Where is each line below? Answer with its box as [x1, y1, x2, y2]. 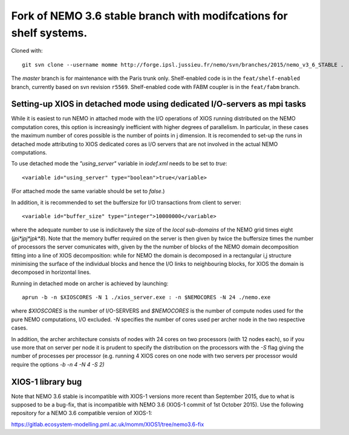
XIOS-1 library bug [11, 376, 82, 387]
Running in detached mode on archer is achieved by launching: [11, 279, 169, 287]
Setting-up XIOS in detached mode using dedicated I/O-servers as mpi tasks [11, 99, 307, 109]
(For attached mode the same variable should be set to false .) [11, 188, 165, 195]
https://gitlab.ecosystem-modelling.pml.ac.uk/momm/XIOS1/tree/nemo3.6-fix [11, 420, 204, 428]
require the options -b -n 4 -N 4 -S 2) [11, 360, 105, 368]
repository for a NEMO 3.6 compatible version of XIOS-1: [11, 410, 152, 417]
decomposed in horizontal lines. [11, 268, 91, 276]
